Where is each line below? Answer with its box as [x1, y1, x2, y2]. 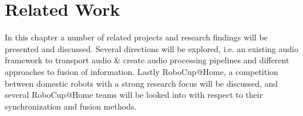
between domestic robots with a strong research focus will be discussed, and [5, 77, 278, 89]
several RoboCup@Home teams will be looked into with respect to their [5, 88, 263, 101]
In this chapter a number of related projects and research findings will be [5, 31, 268, 43]
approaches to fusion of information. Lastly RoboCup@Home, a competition [5, 65, 278, 77]
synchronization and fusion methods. [5, 100, 137, 112]
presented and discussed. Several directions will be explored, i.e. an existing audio [5, 42, 298, 54]
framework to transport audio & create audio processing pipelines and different [5, 54, 289, 66]
